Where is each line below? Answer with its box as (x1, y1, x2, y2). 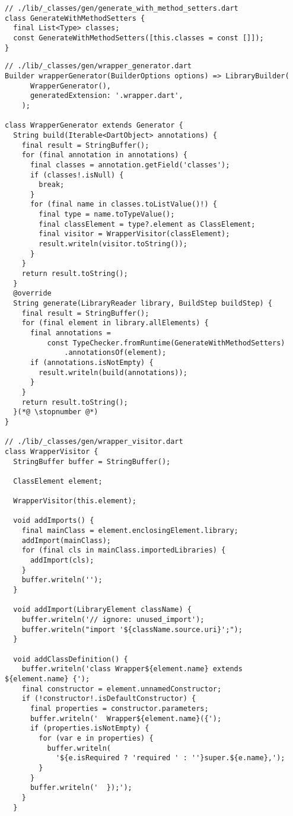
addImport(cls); (30, 556, 94, 565)
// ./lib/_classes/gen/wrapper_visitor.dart (5, 437, 183, 446)
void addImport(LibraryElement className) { (13, 605, 192, 614)
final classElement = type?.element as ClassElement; (39, 220, 256, 228)
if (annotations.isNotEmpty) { (30, 358, 154, 367)
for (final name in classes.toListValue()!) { (30, 200, 217, 209)
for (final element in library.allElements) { (21, 319, 209, 328)
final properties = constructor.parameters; (30, 704, 209, 713)
